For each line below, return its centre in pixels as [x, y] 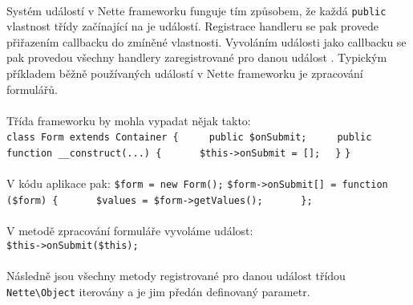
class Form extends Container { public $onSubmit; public [189, 138]
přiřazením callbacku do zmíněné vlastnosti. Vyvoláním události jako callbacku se [206, 41]
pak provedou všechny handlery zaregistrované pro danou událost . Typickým [197, 57]
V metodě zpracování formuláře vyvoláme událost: [130, 231]
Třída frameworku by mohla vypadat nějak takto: [129, 120]
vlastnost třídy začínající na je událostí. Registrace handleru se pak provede [192, 26]
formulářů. [32, 89]
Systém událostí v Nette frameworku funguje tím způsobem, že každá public [196, 10]
